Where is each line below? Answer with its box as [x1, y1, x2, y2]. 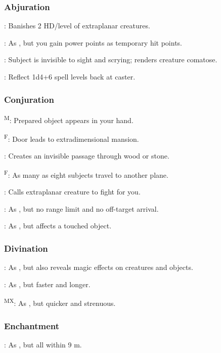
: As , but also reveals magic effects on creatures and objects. [4, 262, 193, 272]
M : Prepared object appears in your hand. [4, 113, 134, 125]
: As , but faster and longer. [4, 279, 91, 289]
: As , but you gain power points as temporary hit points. [4, 37, 183, 48]
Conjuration [4, 93, 54, 105]
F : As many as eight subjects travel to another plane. [4, 168, 168, 180]
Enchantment [4, 319, 60, 332]
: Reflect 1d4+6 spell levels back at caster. [4, 71, 136, 82]
